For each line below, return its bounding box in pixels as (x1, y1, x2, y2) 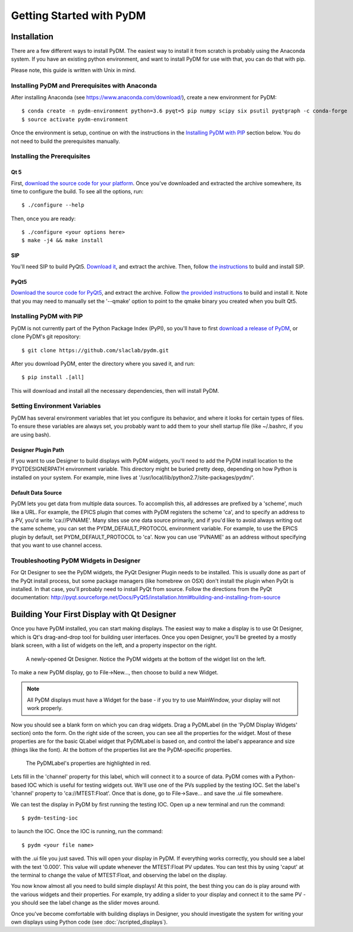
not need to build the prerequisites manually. (11, 137, 120, 145)
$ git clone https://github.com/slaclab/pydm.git (21, 347, 169, 354)
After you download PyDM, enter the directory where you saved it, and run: (11, 360, 196, 367)
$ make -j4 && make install (21, 237, 103, 244)
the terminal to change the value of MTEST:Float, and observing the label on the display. (11, 871, 227, 878)
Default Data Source (11, 489, 62, 496)
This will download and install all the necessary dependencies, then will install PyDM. (11, 387, 219, 394)
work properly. (27, 705, 63, 712)
